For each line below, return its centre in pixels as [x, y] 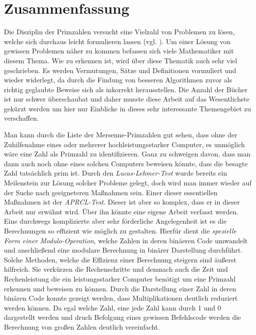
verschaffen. [21, 118]
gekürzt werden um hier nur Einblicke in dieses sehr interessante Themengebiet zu [128, 108]
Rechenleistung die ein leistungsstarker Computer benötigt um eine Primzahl [120, 278]
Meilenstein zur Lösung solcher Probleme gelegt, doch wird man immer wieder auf [128, 183]
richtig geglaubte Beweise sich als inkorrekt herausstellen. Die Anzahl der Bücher [126, 89]
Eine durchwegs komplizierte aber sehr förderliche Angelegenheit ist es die [115, 221]
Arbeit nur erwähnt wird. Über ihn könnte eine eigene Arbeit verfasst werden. [121, 211]
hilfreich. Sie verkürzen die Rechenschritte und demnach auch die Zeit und [116, 269]
